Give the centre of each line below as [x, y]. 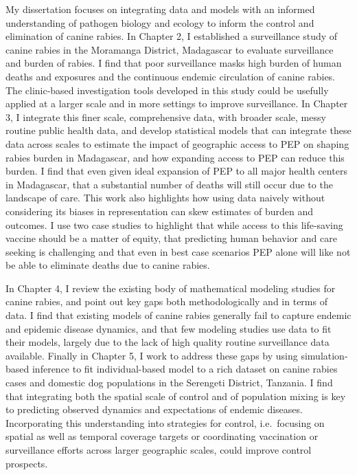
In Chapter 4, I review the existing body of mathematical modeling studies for [171, 288]
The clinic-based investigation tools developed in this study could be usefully [167, 90]
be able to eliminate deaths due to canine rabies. [108, 265]
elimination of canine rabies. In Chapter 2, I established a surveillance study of [172, 36]
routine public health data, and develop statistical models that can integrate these [178, 130]
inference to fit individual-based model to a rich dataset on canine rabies [185, 369]
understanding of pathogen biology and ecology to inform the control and [160, 22]
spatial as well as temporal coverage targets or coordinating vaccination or [162, 436]
